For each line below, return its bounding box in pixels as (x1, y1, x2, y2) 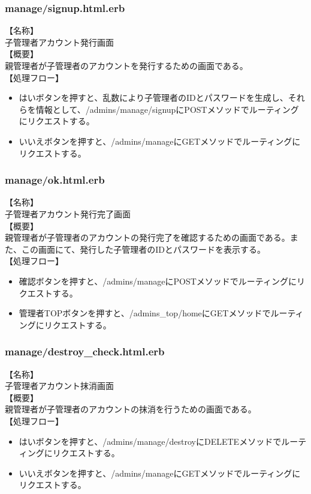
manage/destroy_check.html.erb (5, 344, 165, 359)
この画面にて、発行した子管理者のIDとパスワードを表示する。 (21, 242, 266, 255)
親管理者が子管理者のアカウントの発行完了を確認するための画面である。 (5, 231, 290, 244)
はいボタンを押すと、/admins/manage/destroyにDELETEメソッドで (19, 435, 282, 447)
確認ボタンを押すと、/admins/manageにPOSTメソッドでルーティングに (19, 274, 297, 287)
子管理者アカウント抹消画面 (5, 379, 114, 392)
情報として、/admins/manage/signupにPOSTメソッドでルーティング (35, 103, 299, 115)
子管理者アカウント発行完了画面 (5, 207, 131, 220)
